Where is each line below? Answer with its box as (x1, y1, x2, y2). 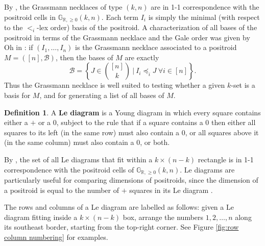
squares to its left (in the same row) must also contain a (4, 127, 180, 137)
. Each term (101, 11, 139, 22)
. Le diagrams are (180, 164, 235, 175)
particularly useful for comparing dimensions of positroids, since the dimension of (4, 175, 258, 185)
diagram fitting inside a (4, 211, 78, 222)
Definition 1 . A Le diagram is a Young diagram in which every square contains (4, 107, 261, 117)
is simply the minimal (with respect (148, 11, 260, 22)
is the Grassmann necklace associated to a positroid (75, 42, 237, 53)
